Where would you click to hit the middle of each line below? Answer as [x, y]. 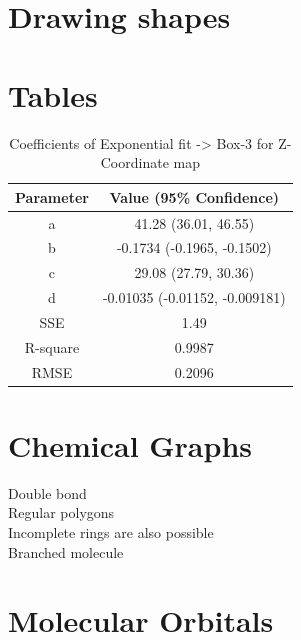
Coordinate [134, 162]
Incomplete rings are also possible [111, 532]
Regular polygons [61, 512]
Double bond [47, 492]
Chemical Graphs [130, 444]
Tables [53, 94]
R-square [52, 346]
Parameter [52, 196]
